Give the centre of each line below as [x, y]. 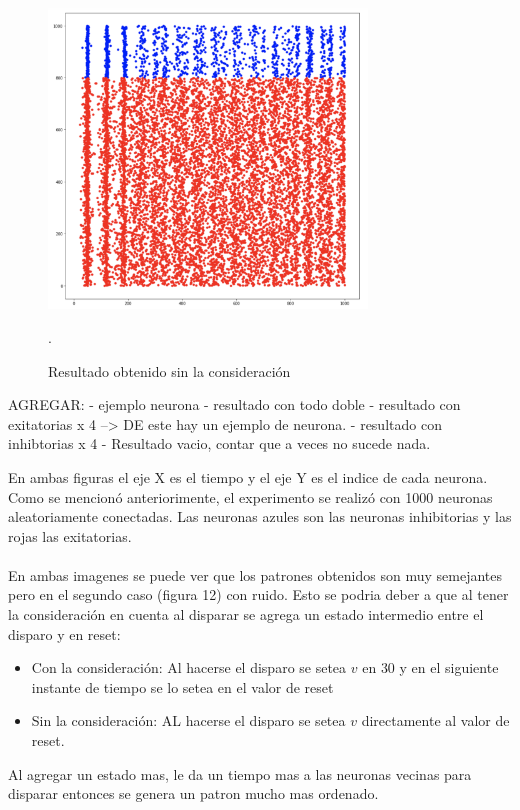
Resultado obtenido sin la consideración [169, 370]
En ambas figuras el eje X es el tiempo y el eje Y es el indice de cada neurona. [248, 476]
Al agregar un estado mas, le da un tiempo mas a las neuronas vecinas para [240, 773]
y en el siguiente [449, 667]
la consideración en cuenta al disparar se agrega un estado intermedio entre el [246, 614]
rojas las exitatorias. [70, 535]
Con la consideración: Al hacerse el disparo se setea [189, 667]
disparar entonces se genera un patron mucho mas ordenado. [193, 793]
